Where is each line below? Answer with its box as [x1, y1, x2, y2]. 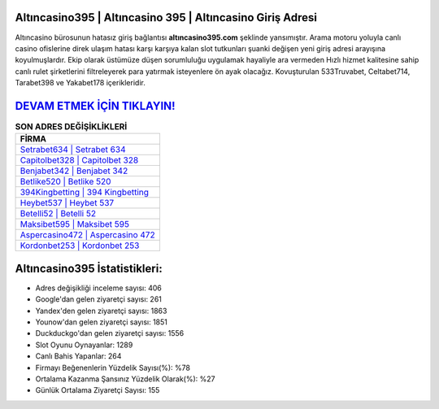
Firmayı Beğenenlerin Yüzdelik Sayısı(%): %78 [35, 363, 191, 372]
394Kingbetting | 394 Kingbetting [20, 187, 150, 198]
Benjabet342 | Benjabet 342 [20, 165, 128, 176]
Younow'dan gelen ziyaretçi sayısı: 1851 [35, 317, 168, 327]
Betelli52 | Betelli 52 [20, 208, 97, 220]
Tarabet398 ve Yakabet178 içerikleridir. [15, 78, 146, 88]
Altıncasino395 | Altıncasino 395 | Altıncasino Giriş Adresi [15, 11, 317, 24]
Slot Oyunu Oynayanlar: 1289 [35, 340, 133, 350]
